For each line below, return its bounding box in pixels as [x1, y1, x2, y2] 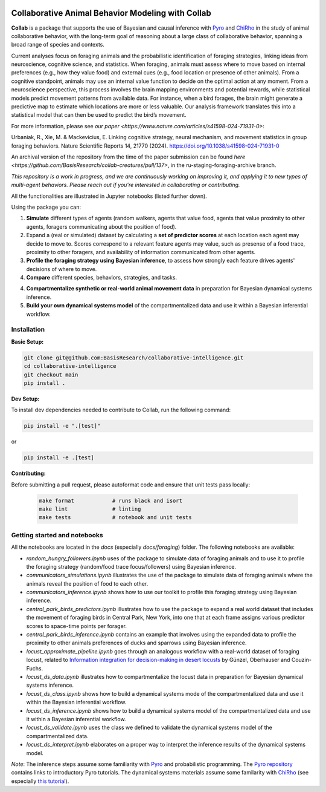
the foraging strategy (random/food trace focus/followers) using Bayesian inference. [26, 563, 237, 570]
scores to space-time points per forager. [26, 622, 127, 629]
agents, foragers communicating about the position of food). [26, 223, 177, 230]
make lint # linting [39, 506, 141, 512]
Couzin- [291, 656, 312, 664]
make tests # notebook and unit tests [39, 514, 193, 521]
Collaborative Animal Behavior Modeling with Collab [11, 8, 211, 18]
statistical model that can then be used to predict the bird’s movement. [11, 111, 187, 119]
